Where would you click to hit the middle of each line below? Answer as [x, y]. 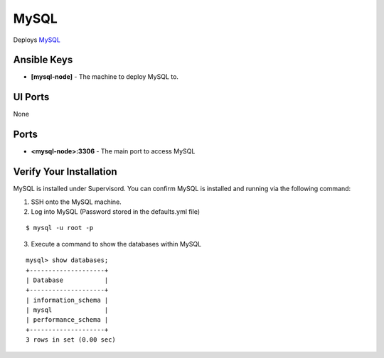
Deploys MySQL [37, 40]
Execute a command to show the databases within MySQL [116, 244]
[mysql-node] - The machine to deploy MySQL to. [105, 77]
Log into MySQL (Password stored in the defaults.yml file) [116, 211]
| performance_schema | [67, 320]
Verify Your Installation [65, 172]
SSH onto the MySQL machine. [76, 202]
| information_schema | [67, 300]
